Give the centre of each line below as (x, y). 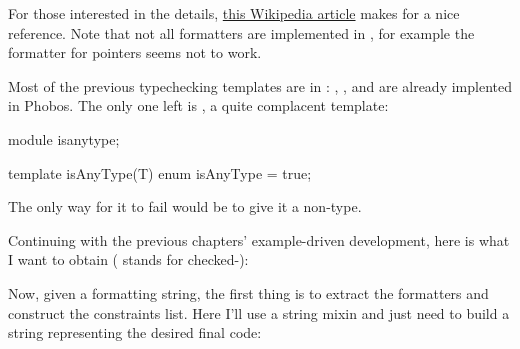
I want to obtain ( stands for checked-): (128, 259)
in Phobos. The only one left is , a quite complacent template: (198, 105)
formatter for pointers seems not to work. (135, 52)
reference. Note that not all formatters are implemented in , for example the (241, 32)
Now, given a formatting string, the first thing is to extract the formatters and (248, 292)
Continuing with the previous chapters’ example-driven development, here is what (259, 239)
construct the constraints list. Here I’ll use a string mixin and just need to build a (259, 312)
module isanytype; (64, 138)
